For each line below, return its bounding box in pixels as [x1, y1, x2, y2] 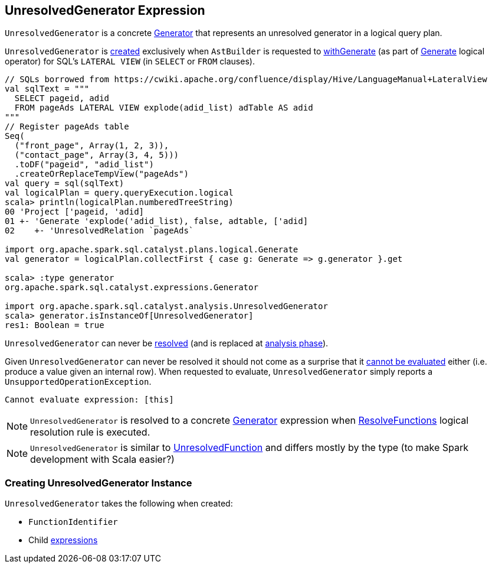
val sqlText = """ [5, 84, 90, 94]
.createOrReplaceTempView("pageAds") [14, 169, 189, 179]
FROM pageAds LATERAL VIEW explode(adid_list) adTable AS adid [14, 103, 313, 113]
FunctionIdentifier [28, 517, 118, 527]
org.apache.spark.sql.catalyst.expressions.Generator [5, 283, 258, 293]
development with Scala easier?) [30, 453, 175, 466]
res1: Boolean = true [5, 320, 104, 330]
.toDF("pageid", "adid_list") [14, 160, 154, 170]
